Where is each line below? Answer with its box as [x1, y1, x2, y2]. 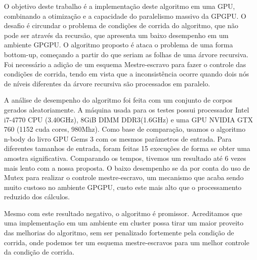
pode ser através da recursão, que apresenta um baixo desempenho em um [4, 30, 229, 40]
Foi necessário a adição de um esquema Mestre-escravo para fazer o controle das [4, 59, 246, 69]
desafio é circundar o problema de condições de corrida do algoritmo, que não [4, 20, 239, 31]
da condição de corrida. [4, 247, 75, 257]
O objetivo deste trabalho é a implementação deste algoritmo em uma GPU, [4, 1, 235, 11]
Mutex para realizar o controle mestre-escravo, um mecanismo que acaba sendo [4, 172, 244, 183]
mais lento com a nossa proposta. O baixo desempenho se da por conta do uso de [4, 162, 250, 173]
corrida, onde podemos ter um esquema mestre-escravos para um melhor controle [4, 237, 250, 247]
